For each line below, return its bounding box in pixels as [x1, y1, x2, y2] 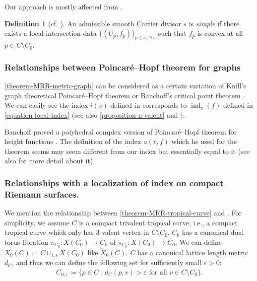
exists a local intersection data [4, 28, 97, 38]
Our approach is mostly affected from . [4, 1, 123, 11]
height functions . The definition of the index [4, 136, 141, 146]
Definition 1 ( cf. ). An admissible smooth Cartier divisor [4, 18, 181, 28]
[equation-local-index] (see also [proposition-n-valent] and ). [4, 109, 185, 120]
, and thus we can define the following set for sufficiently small [12, 257, 201, 268]
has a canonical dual [182, 227, 244, 237]
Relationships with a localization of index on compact [4, 176, 224, 189]
